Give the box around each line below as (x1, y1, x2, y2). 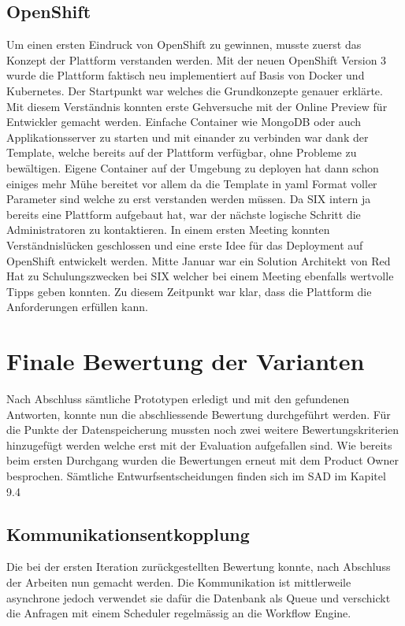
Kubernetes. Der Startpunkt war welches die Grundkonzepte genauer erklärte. (6, 82, 383, 98)
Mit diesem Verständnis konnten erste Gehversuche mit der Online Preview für (6, 98, 388, 114)
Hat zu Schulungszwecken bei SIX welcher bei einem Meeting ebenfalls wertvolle (6, 268, 394, 284)
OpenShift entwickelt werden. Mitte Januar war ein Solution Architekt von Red (6, 252, 391, 269)
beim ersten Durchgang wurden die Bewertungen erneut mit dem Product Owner (6, 452, 399, 469)
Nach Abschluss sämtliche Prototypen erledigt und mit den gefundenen (6, 391, 350, 407)
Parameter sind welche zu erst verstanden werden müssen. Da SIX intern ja (6, 191, 371, 207)
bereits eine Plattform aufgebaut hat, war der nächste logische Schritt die (6, 206, 361, 222)
